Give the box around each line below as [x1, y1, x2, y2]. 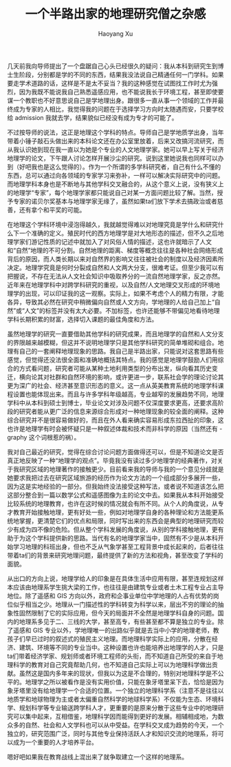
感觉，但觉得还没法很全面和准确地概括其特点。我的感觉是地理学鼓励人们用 [7, 356, 218, 364]
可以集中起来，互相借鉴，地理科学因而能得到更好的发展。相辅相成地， [12, 712, 212, 720]
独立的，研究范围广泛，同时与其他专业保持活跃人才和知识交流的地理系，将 [7, 729, 218, 737]
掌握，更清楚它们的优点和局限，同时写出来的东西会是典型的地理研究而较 [19, 516, 224, 524]
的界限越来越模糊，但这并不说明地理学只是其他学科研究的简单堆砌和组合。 [7, 338, 218, 347]
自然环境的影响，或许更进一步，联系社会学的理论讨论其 [67, 373, 224, 381]
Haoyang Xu [98, 29, 133, 38]
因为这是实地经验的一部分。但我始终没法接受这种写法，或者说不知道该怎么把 [7, 482, 224, 490]
